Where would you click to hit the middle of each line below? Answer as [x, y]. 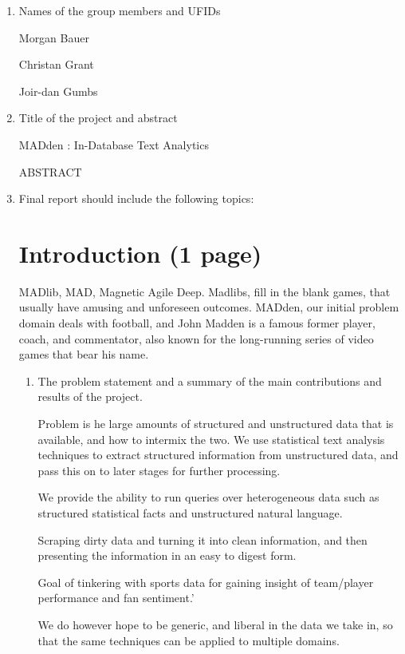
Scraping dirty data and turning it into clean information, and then [202, 539]
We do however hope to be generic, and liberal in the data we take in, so [215, 624]
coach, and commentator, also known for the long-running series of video [196, 338]
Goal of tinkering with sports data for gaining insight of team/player [206, 582]
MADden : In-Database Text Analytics [114, 144]
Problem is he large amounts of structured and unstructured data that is [216, 424]
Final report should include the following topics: [136, 198]
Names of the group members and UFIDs [120, 10]
